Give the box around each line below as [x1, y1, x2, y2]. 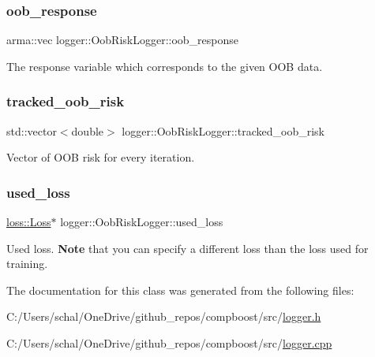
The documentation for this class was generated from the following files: [6, 281, 354, 298]
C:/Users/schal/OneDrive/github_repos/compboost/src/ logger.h [6, 308, 321, 325]
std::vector [6, 122, 57, 139]
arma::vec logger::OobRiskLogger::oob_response [6, 32, 239, 48]
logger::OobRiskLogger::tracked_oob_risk [122, 122, 324, 139]
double [71, 122, 104, 139]
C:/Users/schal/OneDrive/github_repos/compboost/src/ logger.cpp [6, 335, 332, 351]
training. [6, 255, 48, 272]
